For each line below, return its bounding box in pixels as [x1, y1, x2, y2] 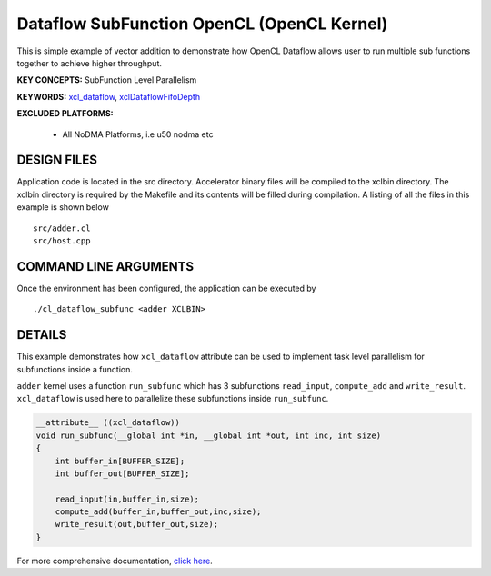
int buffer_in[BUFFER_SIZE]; [55, 455, 185, 466]
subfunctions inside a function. [16, 363, 134, 374]
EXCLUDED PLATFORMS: [16, 108, 114, 119]
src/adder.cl [33, 223, 91, 233]
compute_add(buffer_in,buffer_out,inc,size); [55, 507, 262, 517]
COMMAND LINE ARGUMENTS [16, 259, 195, 274]
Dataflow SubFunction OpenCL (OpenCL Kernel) [16, 14, 388, 34]
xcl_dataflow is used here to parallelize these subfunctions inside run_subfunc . [16, 393, 329, 404]
